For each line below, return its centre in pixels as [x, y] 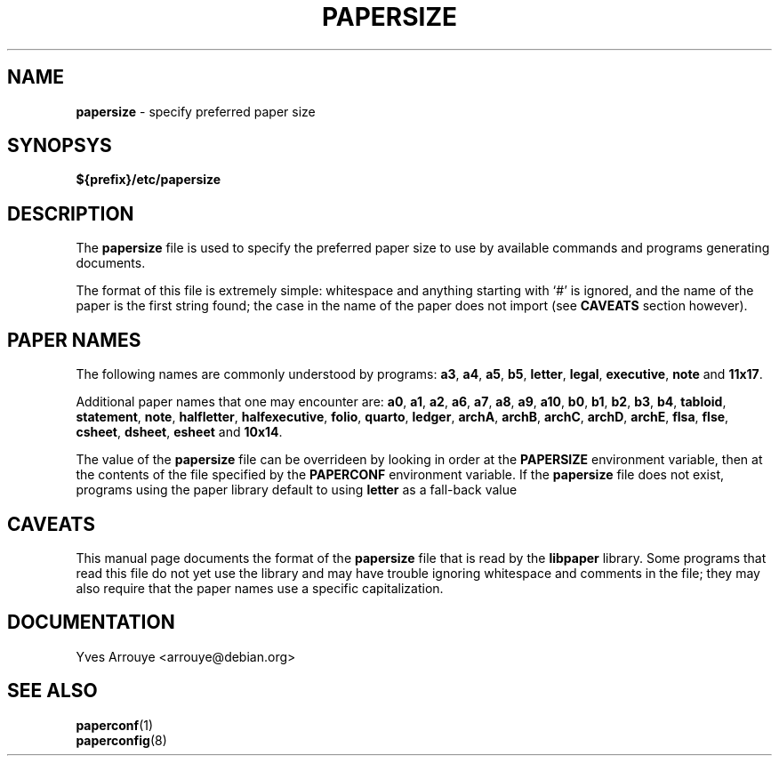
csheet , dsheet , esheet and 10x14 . [179, 432]
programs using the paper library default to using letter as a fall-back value [297, 490]
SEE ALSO [52, 691]
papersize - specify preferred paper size [196, 111]
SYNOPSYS [60, 146]
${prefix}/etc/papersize [149, 180]
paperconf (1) [115, 725]
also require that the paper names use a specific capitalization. [260, 588]
